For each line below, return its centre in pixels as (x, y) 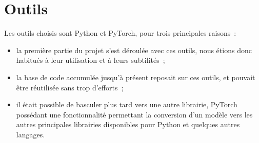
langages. (31, 134)
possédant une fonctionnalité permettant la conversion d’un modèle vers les (134, 114)
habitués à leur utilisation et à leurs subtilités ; (91, 60)
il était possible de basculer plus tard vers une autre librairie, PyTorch (127, 104)
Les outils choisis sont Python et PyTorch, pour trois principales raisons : (120, 33)
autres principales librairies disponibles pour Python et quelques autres (128, 124)
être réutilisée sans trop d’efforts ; (70, 87)
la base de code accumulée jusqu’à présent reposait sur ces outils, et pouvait (136, 77)
